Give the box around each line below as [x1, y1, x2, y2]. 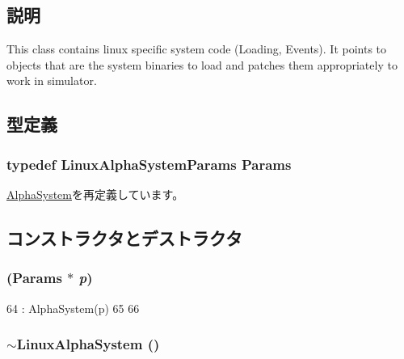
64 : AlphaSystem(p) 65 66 [6, 299, 140, 316]
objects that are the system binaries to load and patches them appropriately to [6, 56, 398, 73]
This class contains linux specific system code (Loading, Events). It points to [6, 40, 387, 57]
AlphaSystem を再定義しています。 [6, 185, 184, 202]
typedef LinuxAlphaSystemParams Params [6, 154, 292, 174]
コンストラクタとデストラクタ [6, 225, 242, 250]
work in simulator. [6, 72, 97, 89]
